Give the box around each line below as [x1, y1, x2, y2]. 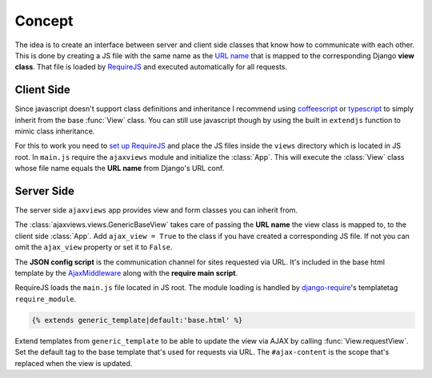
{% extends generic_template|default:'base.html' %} [31, 316, 243, 324]
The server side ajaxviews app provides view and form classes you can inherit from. [14, 205, 298, 215]
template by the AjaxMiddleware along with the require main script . [14, 269, 238, 278]
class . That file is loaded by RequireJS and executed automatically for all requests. [14, 62, 288, 72]
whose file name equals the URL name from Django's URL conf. [14, 164, 225, 173]
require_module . [14, 294, 77, 304]
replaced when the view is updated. [14, 358, 133, 368]
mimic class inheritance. [14, 126, 95, 136]
